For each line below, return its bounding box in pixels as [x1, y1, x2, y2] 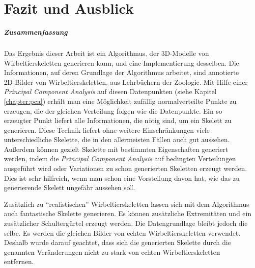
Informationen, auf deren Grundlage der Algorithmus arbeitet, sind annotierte [4, 67, 239, 77]
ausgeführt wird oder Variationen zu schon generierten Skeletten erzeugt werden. [4, 163, 247, 173]
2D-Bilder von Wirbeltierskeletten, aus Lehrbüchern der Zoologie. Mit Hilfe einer [4, 76, 248, 87]
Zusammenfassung [4, 26, 68, 37]
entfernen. [4, 256, 34, 267]
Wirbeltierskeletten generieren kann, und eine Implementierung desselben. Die [4, 57, 239, 68]
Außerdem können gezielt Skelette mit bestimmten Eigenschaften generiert [4, 144, 228, 154]
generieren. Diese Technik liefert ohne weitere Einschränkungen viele [4, 124, 210, 135]
